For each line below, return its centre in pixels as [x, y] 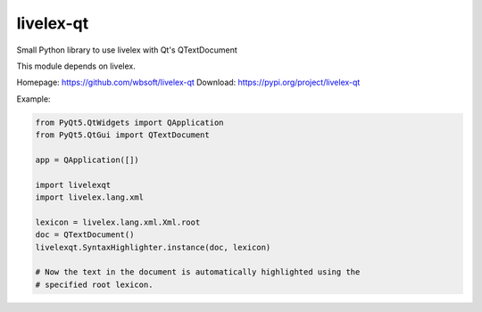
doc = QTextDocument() [85, 235]
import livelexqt [73, 185]
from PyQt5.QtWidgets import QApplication [129, 122]
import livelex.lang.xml [90, 197]
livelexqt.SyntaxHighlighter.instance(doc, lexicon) [153, 247]
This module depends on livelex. [76, 66]
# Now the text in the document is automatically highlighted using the [198, 272]
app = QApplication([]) [87, 160]
